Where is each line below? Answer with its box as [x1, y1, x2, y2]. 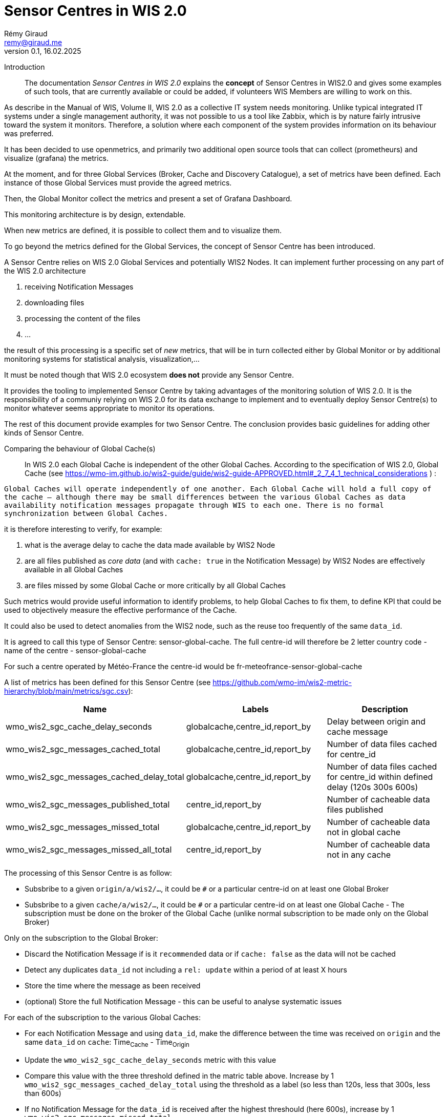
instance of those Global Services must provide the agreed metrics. [4, 178, 232, 187]
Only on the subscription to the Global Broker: [4, 933, 158, 942]
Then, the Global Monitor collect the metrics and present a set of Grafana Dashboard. [4, 194, 292, 203]
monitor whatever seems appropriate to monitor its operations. [4, 403, 215, 412]
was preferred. [4, 129, 54, 138]
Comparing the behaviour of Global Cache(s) [4, 444, 156, 453]
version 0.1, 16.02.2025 [4, 46, 81, 55]
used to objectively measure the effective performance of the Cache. [4, 605, 237, 614]
